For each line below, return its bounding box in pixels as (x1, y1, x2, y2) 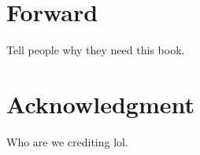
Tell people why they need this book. (6, 42, 185, 58)
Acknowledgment (6, 87, 194, 120)
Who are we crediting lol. (6, 133, 128, 149)
